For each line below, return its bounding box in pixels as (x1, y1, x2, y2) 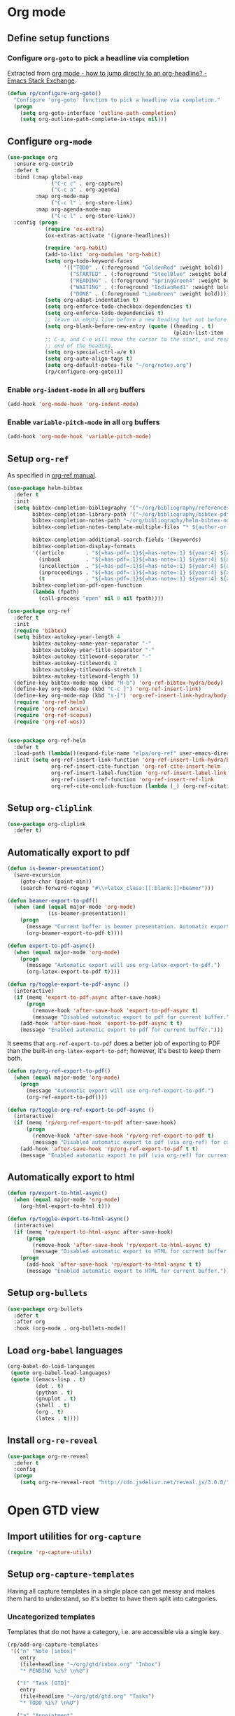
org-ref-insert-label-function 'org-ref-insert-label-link (51, 769, 227, 777)
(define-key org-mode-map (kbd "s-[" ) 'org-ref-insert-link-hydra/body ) (13, 692, 230, 699)
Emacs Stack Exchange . (7, 76, 77, 85)
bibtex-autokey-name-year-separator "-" (32, 640, 152, 648)
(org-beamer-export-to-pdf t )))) (25, 929, 124, 937)
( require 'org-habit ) (44, 244, 108, 252)
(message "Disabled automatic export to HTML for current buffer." (32, 1248, 233, 1255)
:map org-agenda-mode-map (35, 206, 111, 214)
